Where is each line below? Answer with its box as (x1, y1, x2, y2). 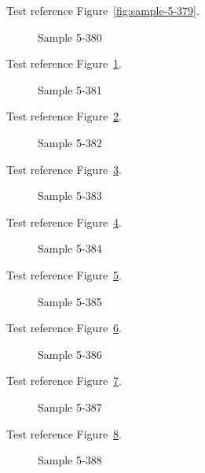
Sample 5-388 (38, 452, 102, 468)
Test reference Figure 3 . (6, 161, 122, 177)
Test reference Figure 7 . (6, 372, 122, 389)
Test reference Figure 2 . (6, 108, 122, 124)
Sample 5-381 (38, 81, 102, 98)
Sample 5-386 (38, 346, 102, 362)
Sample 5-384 (38, 240, 102, 257)
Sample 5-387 (38, 398, 102, 415)
